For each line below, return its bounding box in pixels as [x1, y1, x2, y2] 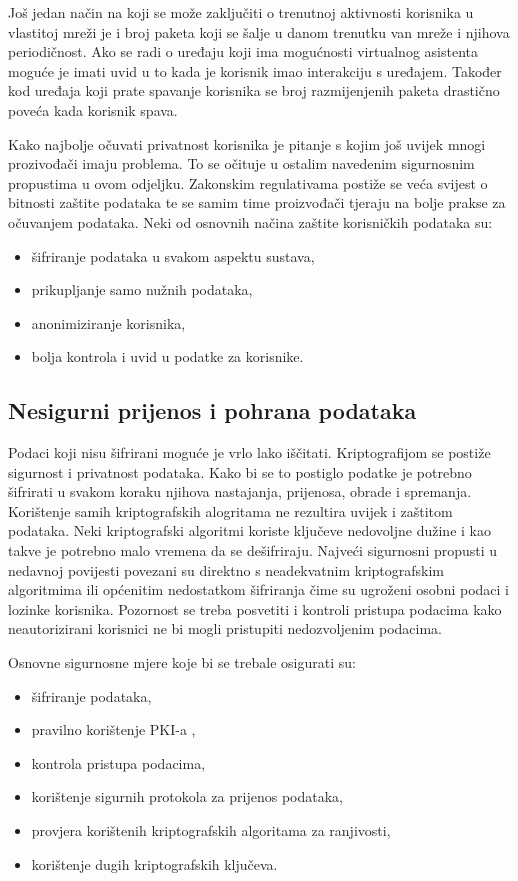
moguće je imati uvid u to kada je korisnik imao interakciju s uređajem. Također [8, 60, 502, 81]
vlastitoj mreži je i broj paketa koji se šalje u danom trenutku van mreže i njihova [8, 21, 510, 42]
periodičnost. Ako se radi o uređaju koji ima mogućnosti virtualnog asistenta [8, 41, 478, 62]
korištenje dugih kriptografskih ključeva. [31, 853, 278, 874]
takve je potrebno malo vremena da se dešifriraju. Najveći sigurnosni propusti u [8, 540, 498, 561]
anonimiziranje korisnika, [31, 312, 186, 333]
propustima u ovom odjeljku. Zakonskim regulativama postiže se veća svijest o [8, 172, 488, 193]
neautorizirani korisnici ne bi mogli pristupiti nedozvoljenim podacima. [8, 618, 442, 639]
